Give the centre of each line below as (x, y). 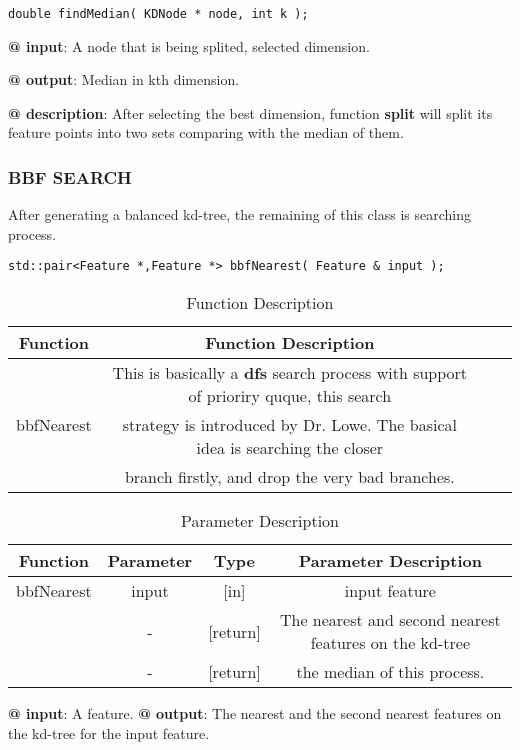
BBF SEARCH (70, 176)
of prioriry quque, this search (290, 396)
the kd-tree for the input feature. (109, 732)
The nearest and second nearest (390, 620)
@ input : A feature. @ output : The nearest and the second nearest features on (255, 713)
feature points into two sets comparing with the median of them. (206, 132)
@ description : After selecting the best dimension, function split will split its (250, 112)
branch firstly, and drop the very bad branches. (289, 477)
